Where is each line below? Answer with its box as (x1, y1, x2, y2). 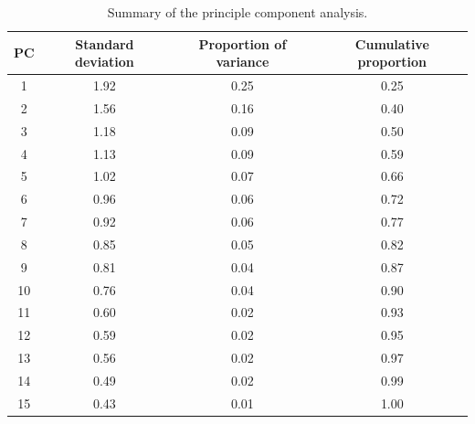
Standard (75, 34, 134, 53)
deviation (74, 52, 134, 71)
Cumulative (354, 34, 429, 53)
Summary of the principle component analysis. (107, 3, 368, 21)
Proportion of (198, 34, 287, 53)
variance (216, 52, 269, 71)
